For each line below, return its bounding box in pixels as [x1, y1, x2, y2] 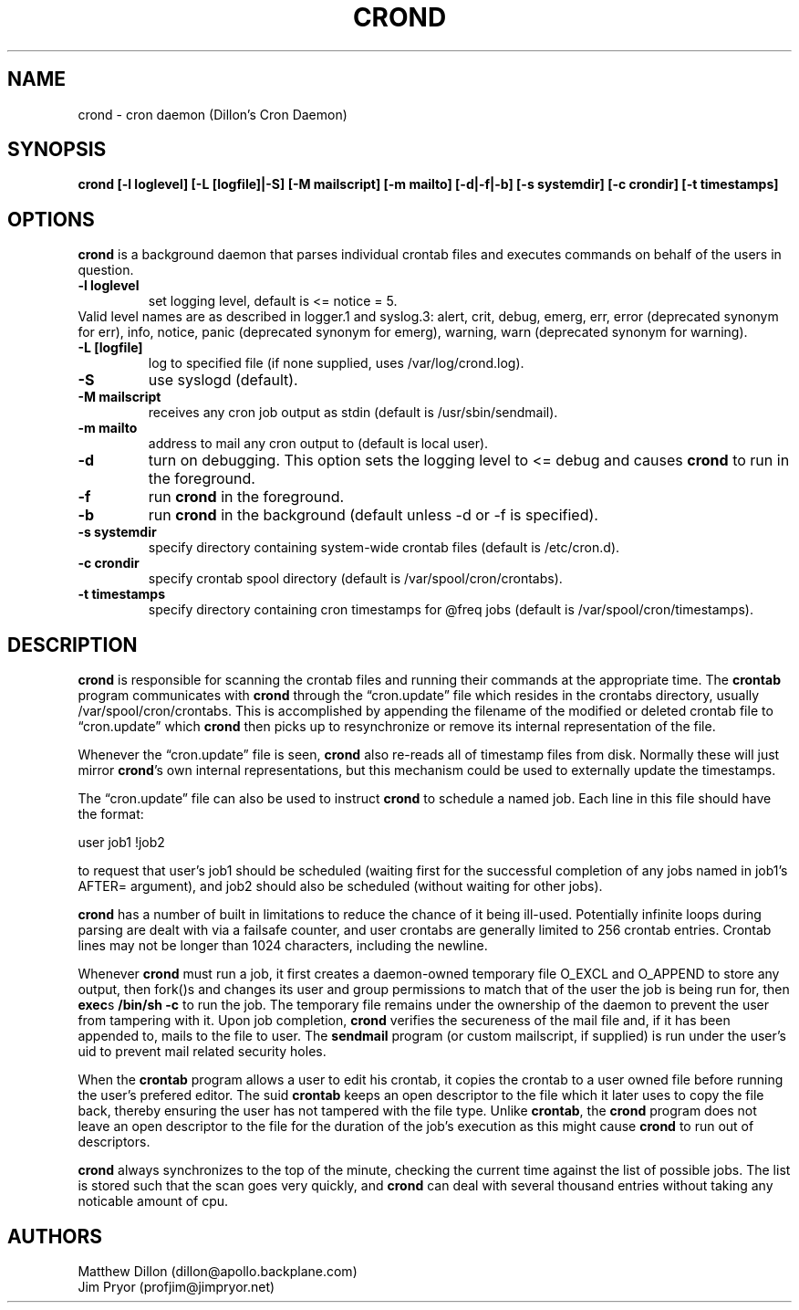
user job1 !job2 [78, 834, 165, 851]
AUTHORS [7, 1224, 103, 1248]
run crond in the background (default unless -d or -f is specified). [148, 506, 598, 525]
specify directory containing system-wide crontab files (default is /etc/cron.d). [148, 540, 620, 556]
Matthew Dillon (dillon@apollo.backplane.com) [78, 1263, 358, 1279]
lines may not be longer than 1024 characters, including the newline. [78, 938, 488, 954]
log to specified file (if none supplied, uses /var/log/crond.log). [148, 355, 524, 372]
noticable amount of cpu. [78, 1193, 229, 1210]
